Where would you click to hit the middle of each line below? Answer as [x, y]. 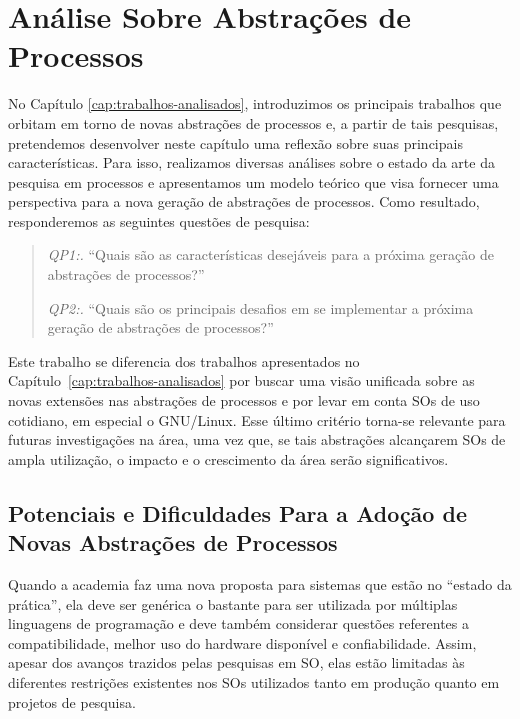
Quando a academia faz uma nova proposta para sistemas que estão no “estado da [260, 584]
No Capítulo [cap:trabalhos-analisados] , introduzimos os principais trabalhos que [255, 103]
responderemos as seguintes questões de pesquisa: [159, 220]
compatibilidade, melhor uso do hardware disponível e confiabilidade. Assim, [242, 642]
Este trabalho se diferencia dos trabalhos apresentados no [184, 360]
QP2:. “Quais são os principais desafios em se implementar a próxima [260, 307]
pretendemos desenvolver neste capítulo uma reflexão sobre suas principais [235, 142]
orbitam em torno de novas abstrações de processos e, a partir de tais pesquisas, [253, 122]
